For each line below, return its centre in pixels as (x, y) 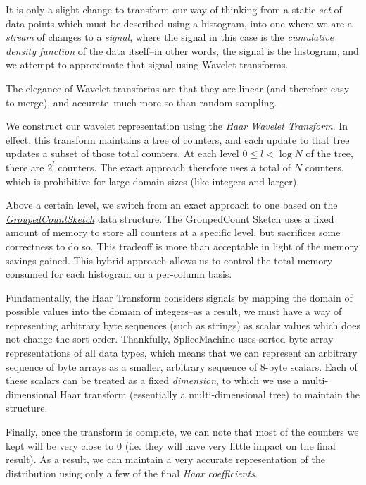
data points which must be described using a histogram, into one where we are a (179, 23)
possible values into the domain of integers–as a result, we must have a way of (174, 311)
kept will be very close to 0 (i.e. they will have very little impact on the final (171, 445)
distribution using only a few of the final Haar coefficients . (132, 473)
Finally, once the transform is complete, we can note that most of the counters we (182, 432)
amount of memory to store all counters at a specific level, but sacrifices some (173, 232)
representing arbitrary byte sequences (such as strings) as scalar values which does (183, 325)
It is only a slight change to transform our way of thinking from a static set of (174, 9)
